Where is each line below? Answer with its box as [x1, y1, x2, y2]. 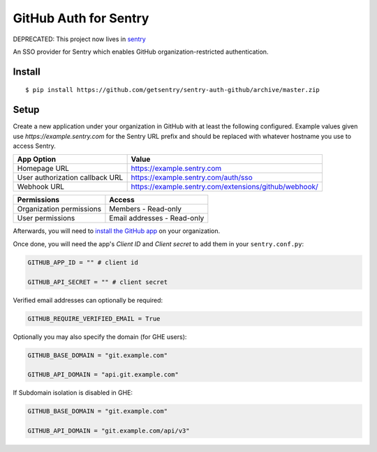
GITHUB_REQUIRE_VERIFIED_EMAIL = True [27, 315, 161, 322]
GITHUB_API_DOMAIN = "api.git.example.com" [27, 370, 179, 379]
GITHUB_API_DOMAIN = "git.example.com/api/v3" [27, 427, 190, 435]
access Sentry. [13, 142, 56, 150]
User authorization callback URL [17, 173, 124, 183]
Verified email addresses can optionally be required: [13, 296, 163, 304]
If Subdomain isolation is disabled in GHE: [13, 389, 133, 397]
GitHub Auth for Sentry [13, 10, 149, 26]
